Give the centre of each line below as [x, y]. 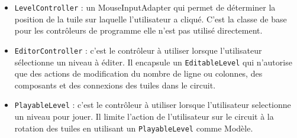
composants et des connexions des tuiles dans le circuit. [115, 85]
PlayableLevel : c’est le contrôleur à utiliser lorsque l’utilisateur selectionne [153, 105]
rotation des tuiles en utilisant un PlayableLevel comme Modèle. [134, 128]
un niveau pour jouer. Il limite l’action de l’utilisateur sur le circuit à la [144, 116]
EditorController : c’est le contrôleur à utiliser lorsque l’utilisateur [138, 50]
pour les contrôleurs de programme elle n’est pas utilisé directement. [138, 30]
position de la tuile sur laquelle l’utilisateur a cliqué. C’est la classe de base [151, 19]
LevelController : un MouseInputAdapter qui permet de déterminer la [145, 7]
